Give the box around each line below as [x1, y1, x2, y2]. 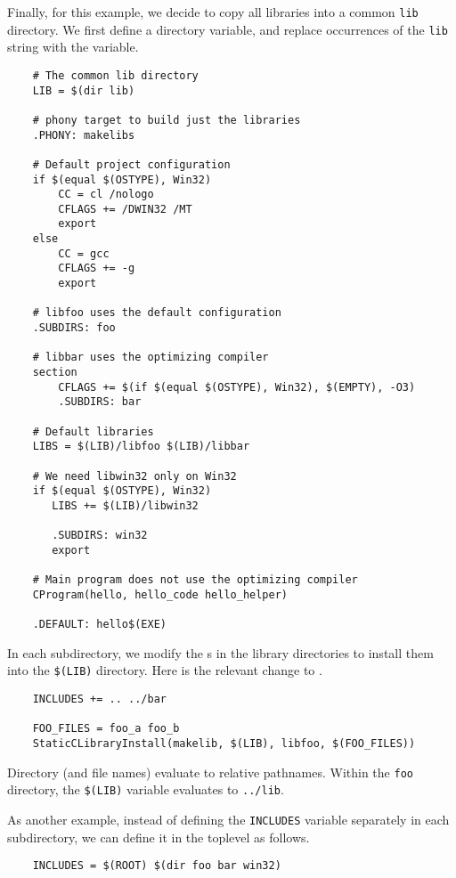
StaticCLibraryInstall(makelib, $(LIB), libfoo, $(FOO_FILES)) [32, 737, 416, 751]
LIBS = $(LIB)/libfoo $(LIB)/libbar [32, 440, 250, 453]
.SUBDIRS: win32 [52, 529, 148, 542]
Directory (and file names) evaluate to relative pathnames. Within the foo [7, 762, 413, 781]
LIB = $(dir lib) [32, 84, 135, 97]
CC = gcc [58, 247, 110, 260]
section [32, 366, 77, 379]
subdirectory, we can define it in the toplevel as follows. [7, 827, 310, 846]
